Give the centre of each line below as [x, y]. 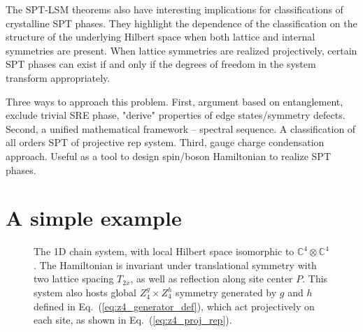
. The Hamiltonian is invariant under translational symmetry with [175, 265]
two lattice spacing [74, 279]
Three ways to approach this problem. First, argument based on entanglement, [175, 101]
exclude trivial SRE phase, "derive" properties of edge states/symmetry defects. [176, 115]
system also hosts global [85, 293]
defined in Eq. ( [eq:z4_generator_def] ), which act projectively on [174, 306]
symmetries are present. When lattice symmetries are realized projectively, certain [181, 50]
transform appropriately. [58, 77]
